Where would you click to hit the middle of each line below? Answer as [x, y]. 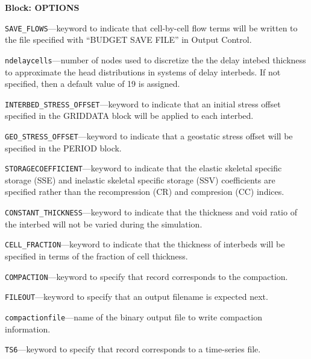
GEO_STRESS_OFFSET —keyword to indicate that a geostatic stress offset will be [149, 135]
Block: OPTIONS [42, 7]
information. [28, 329]
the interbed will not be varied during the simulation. [104, 224]
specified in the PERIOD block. [63, 148]
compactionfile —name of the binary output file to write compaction [134, 316]
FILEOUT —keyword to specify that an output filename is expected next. [137, 297]
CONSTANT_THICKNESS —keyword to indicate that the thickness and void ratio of [151, 212]
